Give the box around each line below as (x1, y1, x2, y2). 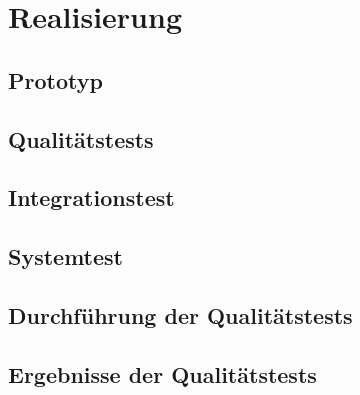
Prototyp (8, 64, 103, 95)
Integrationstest (8, 182, 175, 213)
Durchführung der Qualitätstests (8, 299, 353, 330)
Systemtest (8, 241, 123, 272)
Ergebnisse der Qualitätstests (8, 358, 317, 389)
